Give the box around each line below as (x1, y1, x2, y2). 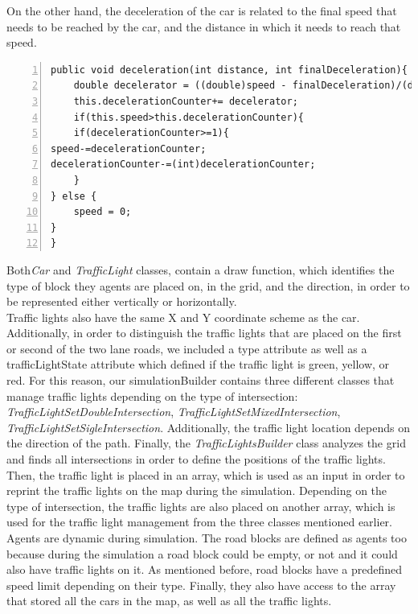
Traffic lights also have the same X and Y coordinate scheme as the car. (6, 308, 360, 325)
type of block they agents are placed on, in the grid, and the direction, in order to (6, 277, 410, 294)
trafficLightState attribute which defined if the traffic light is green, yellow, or (6, 356, 390, 373)
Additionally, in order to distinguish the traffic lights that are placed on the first (6, 324, 402, 341)
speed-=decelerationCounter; (51, 142, 207, 155)
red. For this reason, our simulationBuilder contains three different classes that (6, 372, 395, 389)
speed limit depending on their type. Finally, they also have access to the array (6, 576, 396, 593)
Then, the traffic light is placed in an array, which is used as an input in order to (6, 466, 405, 483)
